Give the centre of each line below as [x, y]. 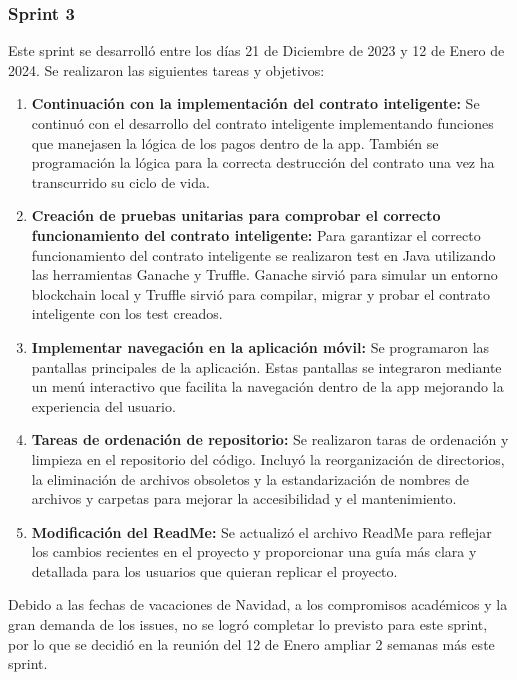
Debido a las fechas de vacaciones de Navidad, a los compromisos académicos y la [258, 604]
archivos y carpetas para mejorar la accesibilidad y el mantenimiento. [244, 498]
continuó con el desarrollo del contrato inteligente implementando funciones [262, 123]
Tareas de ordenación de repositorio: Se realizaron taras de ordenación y [270, 439]
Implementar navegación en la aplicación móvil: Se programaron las [260, 346]
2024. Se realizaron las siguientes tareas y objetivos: [166, 69]
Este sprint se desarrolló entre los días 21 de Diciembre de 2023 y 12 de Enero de [256, 50]
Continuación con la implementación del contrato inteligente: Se [255, 103]
